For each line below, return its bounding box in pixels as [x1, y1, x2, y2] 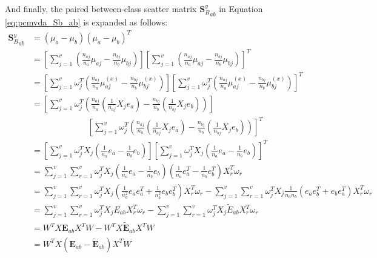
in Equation [219, 2, 263, 15]
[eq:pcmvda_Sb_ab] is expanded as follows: [5, 16, 168, 28]
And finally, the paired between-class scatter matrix [5, 2, 197, 15]
